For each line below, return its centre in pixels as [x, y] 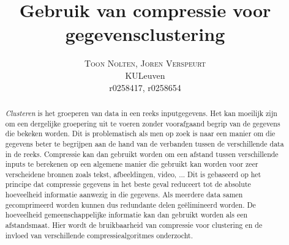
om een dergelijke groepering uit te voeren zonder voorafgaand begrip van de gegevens [143, 123]
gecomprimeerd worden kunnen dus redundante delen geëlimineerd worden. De [130, 204]
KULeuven [145, 75]
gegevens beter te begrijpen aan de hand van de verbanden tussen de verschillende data [144, 143]
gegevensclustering [145, 34]
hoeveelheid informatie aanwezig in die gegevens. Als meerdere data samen [124, 195]
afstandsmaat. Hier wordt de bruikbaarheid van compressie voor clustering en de [134, 225]
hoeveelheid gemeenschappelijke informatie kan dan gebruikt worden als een [126, 215]
